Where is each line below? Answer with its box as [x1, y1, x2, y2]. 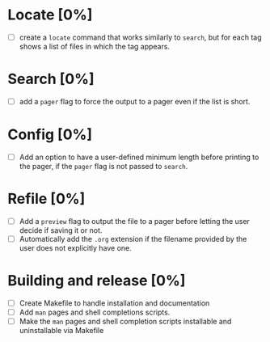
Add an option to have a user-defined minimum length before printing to [19, 152, 259, 162]
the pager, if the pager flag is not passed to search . [19, 162, 188, 171]
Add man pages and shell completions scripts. [19, 307, 171, 317]
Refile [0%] [7, 190, 86, 208]
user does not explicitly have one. [19, 243, 133, 253]
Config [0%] [7, 125, 93, 144]
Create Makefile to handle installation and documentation [19, 298, 210, 308]
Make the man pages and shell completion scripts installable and [19, 317, 232, 327]
